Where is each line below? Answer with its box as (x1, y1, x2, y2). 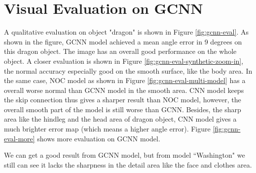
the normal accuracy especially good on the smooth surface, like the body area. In (4, 65, 253, 76)
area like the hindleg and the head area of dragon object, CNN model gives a (4, 114, 237, 124)
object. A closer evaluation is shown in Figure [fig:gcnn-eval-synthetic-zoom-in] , (4, 55, 244, 66)
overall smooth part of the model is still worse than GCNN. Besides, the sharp (4, 104, 241, 114)
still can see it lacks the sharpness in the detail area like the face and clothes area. (4, 159, 252, 170)
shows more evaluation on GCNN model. (37, 133, 160, 143)
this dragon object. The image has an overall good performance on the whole (4, 46, 237, 56)
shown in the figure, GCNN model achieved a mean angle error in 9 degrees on (4, 36, 242, 46)
